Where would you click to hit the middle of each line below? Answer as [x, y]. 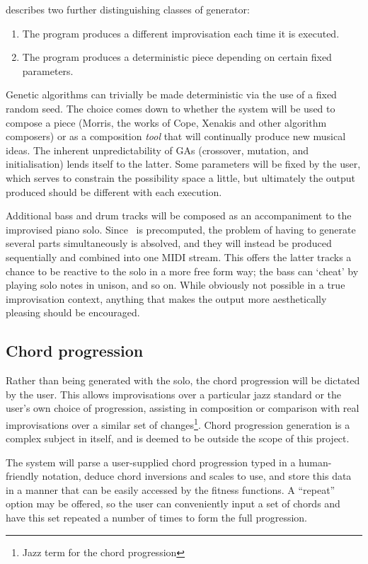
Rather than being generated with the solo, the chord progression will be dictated [183, 380]
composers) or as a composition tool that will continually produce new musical [176, 136]
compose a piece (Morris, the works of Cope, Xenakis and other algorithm [166, 122]
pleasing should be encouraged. [73, 312]
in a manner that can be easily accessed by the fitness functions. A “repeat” [171, 489]
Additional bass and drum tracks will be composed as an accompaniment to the [179, 215]
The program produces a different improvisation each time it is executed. [181, 33]
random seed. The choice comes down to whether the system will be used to [171, 108]
